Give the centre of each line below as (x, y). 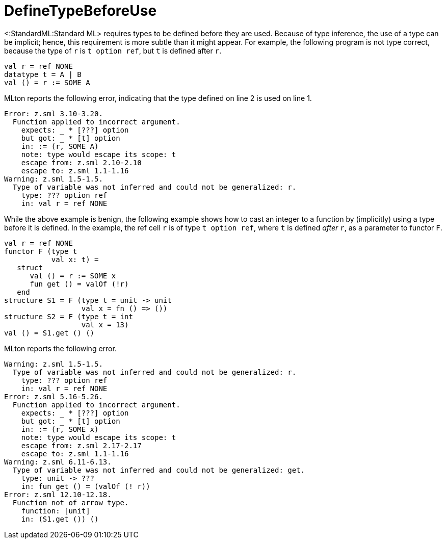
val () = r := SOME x (73, 276)
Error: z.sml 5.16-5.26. (54, 396)
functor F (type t (41, 251)
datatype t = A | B (43, 74)
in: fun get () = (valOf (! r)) (86, 486)
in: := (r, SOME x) (60, 429)
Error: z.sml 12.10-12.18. (58, 494)
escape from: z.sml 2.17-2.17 (81, 445)
